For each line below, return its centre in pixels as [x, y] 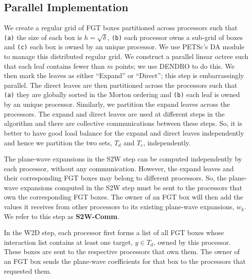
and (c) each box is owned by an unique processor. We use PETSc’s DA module [124, 47]
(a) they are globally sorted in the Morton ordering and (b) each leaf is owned [122, 94]
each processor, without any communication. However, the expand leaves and [119, 168]
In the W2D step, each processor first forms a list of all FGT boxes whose [114, 232]
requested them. [28, 270]
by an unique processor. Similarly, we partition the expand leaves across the [117, 104]
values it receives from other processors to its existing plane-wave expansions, [119, 207]
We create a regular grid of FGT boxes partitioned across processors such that [121, 28]
